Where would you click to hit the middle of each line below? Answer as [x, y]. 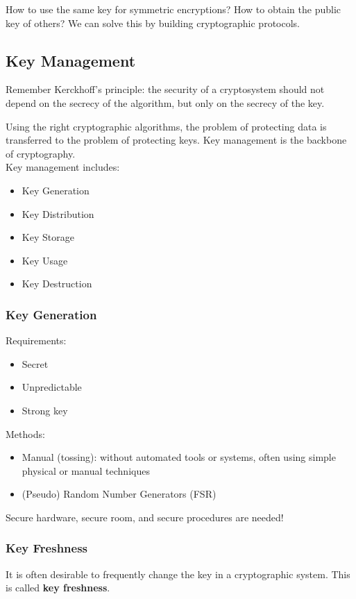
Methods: [25, 433]
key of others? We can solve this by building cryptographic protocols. [153, 23]
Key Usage [45, 260]
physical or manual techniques [86, 470]
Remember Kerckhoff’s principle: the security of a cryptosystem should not [165, 89]
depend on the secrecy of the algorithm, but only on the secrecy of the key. [165, 102]
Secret [35, 363]
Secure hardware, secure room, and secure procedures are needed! [145, 517]
